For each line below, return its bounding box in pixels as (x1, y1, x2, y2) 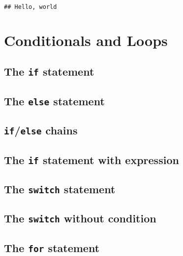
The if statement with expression (4, 152, 179, 167)
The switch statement (4, 181, 116, 196)
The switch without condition (4, 211, 156, 226)
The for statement (4, 240, 100, 255)
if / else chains (4, 123, 78, 138)
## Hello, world (4, 3, 57, 10)
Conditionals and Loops (4, 30, 168, 50)
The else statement (4, 93, 105, 108)
